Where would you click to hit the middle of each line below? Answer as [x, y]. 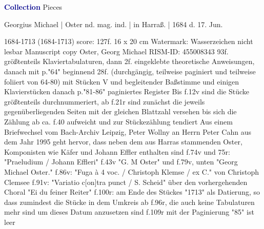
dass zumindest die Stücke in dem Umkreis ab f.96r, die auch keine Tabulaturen [129, 202]
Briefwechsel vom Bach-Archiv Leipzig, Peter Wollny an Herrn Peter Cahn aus [128, 131]
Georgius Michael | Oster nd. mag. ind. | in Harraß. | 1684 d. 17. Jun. [114, 24]
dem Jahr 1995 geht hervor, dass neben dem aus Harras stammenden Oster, [123, 142]
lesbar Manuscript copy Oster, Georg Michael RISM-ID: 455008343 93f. [116, 51]
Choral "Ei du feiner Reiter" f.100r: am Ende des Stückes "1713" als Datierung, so [132, 192]
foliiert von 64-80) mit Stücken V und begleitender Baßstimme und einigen [122, 81]
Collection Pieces [33, 7]
